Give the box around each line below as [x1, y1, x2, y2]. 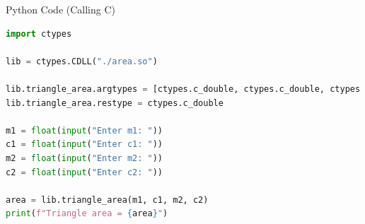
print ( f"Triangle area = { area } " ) [6, 208, 168, 219]
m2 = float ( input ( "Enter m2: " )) [6, 153, 163, 163]
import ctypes [6, 28, 72, 39]
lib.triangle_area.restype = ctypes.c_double [6, 98, 224, 108]
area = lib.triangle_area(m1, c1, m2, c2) [6, 194, 209, 205]
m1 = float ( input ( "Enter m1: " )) [6, 125, 163, 136]
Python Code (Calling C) [6, 2, 115, 16]
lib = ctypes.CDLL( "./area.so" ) [6, 56, 158, 66]
